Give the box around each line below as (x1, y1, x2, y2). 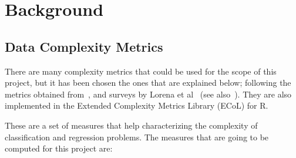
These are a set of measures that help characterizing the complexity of (5, 119, 258, 131)
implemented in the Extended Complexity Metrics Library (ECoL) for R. (5, 99, 268, 112)
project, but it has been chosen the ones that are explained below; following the (5, 76, 291, 89)
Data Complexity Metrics (5, 37, 163, 55)
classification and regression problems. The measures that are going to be (5, 130, 269, 143)
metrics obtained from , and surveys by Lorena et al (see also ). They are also (5, 88, 292, 100)
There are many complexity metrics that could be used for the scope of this (5, 65, 277, 77)
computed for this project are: (5, 142, 113, 154)
